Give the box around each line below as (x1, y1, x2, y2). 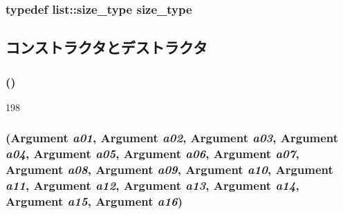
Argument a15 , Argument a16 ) (6, 193, 183, 210)
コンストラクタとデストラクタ (6, 37, 207, 58)
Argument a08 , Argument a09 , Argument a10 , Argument (6, 161, 333, 178)
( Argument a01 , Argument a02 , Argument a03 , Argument (6, 129, 339, 146)
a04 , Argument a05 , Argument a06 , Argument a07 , (6, 145, 299, 162)
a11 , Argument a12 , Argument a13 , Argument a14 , (6, 177, 299, 194)
